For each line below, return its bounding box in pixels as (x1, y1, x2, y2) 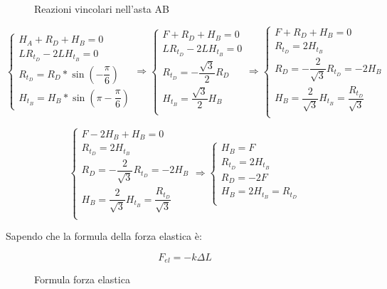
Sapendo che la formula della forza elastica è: (6, 228, 202, 243)
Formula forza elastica (34, 272, 130, 287)
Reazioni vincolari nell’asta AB (34, 1, 169, 16)
